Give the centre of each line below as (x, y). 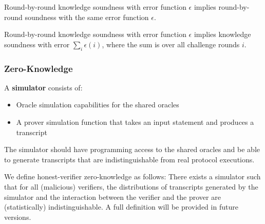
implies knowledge (222, 34)
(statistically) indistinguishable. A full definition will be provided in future (121, 207)
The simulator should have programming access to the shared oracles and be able (132, 149)
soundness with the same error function (87, 17)
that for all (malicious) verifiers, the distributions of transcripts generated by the (131, 186)
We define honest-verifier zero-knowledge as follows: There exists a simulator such (132, 176)
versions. (18, 217)
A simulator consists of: (43, 87)
